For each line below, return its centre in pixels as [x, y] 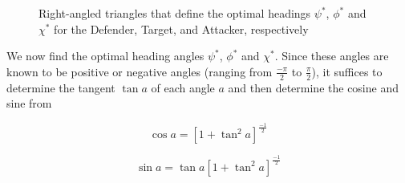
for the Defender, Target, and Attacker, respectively [181, 28]
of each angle [183, 87]
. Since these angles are [332, 56]
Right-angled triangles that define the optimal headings [175, 13]
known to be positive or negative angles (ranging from [140, 71]
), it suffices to [347, 71]
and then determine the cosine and [313, 87]
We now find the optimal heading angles [105, 56]
